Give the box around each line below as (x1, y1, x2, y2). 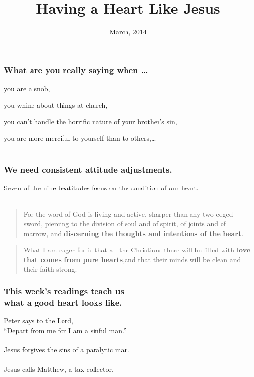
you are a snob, (4, 83, 50, 94)
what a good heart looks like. (4, 296, 122, 308)
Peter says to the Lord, (4, 315, 73, 326)
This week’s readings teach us (4, 284, 124, 297)
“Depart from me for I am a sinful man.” (4, 325, 127, 335)
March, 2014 (109, 27, 147, 37)
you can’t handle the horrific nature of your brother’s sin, (4, 116, 177, 126)
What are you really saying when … (4, 63, 148, 76)
